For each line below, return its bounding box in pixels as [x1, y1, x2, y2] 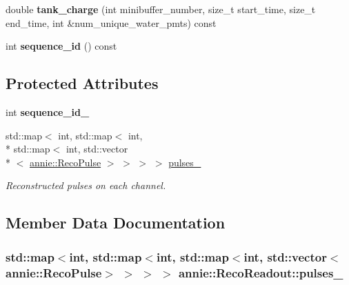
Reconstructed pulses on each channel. [6, 178, 166, 193]
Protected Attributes [6, 72, 159, 94]
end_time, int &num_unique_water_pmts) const [6, 15, 217, 30]
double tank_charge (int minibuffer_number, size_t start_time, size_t [6, 2, 316, 16]
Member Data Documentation [6, 212, 226, 233]
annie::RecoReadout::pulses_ [178, 264, 343, 281]
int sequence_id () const [6, 39, 117, 53]
